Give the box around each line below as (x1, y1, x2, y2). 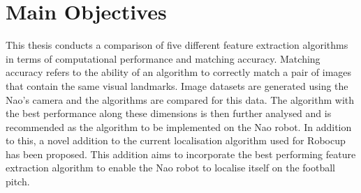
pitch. (6, 174, 30, 189)
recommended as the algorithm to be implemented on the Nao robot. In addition (6, 119, 352, 134)
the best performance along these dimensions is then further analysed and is (6, 106, 332, 121)
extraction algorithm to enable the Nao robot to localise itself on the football (6, 160, 336, 175)
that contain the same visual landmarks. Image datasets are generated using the (6, 78, 348, 93)
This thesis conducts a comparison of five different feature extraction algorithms (6, 38, 348, 52)
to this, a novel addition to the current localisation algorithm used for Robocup (6, 133, 346, 148)
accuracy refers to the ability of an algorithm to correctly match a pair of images (6, 65, 352, 79)
